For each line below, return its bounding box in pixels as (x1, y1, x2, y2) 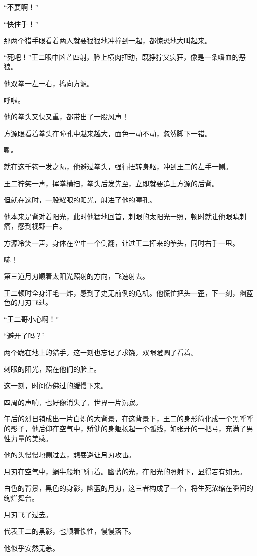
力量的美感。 (10, 433, 52, 443)
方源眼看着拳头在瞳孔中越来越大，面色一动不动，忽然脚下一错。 (4, 128, 212, 138)
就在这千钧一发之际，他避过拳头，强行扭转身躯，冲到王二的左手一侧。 (4, 161, 232, 171)
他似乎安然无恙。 (4, 542, 59, 553)
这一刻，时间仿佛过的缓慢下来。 (4, 380, 108, 391)
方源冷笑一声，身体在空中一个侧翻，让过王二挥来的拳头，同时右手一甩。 (4, 237, 239, 248)
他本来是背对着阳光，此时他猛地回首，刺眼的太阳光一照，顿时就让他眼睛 (4, 211, 239, 221)
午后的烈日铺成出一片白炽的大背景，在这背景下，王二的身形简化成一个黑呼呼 (4, 413, 253, 424)
